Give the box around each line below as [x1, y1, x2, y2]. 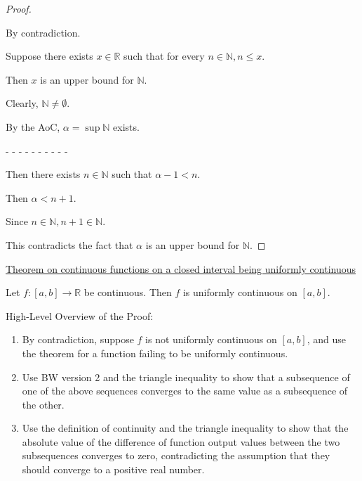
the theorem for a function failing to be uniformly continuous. [22, 345, 288, 360]
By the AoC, [6, 119, 60, 134]
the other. [22, 397, 65, 411]
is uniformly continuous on [182, 285, 297, 300]
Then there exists [6, 167, 81, 181]
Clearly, [6, 96, 39, 110]
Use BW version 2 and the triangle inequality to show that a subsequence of [22, 369, 350, 384]
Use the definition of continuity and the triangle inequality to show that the [22, 421, 349, 435]
